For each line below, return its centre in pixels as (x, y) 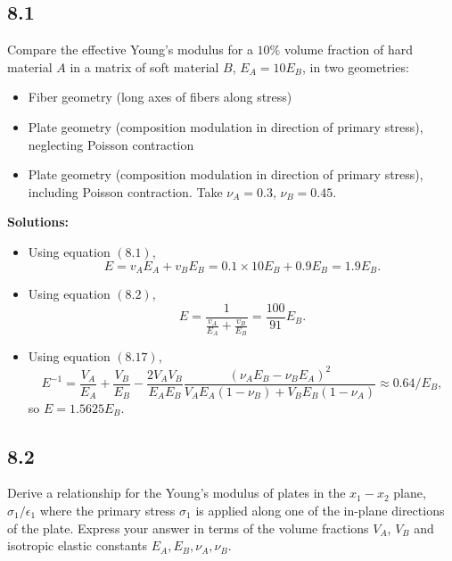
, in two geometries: (356, 66)
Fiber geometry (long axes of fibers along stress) (160, 97)
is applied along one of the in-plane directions (320, 510)
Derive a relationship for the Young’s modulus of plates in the (177, 493)
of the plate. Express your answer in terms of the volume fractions (188, 528)
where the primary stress (107, 510)
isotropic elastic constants (78, 545)
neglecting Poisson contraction (111, 144)
